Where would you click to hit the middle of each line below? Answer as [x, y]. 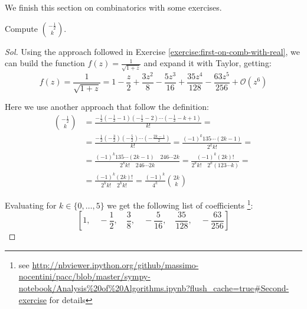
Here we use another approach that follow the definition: [107, 107]
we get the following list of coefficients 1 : [180, 204]
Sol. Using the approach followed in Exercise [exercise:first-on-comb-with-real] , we [152, 51]
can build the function [45, 63]
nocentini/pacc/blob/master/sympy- [84, 276]
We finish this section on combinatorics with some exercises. [113, 7]
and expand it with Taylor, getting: [208, 63]
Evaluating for [31, 205]
